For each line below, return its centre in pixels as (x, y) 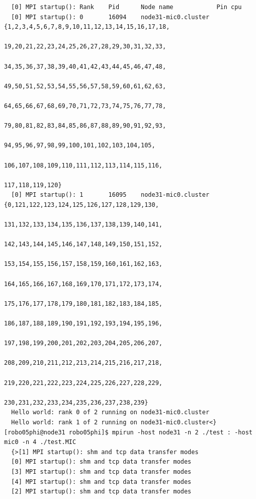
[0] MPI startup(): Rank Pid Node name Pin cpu (126, 7)
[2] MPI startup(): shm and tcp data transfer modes (101, 492)
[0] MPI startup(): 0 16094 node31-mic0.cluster (110, 17)
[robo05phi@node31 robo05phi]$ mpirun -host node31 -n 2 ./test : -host (128, 432)
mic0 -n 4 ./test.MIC (40, 442)
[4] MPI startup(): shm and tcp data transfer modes (101, 482)
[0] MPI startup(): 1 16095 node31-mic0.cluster (110, 195)
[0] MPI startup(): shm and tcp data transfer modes (101, 462)
